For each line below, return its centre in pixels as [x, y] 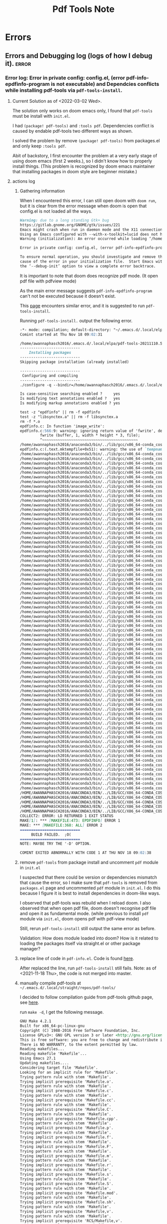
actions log [24, 181]
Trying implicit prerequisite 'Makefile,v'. [67, 1212]
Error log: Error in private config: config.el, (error [65, 77]
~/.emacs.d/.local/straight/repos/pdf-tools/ [68, 988]
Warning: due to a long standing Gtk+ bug [64, 220]
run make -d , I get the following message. [62, 1012]
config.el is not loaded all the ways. [56, 211]
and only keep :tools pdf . [39, 146]
